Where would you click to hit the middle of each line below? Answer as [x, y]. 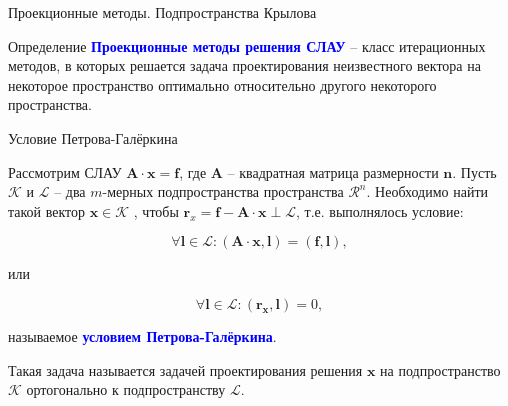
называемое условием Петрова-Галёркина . [142, 335]
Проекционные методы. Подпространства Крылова [162, 12]
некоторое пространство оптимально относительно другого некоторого [222, 84]
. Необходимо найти [427, 191]
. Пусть [474, 171]
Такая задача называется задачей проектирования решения [185, 369]
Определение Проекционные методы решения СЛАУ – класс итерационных [247, 45]
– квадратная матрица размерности [333, 171]
